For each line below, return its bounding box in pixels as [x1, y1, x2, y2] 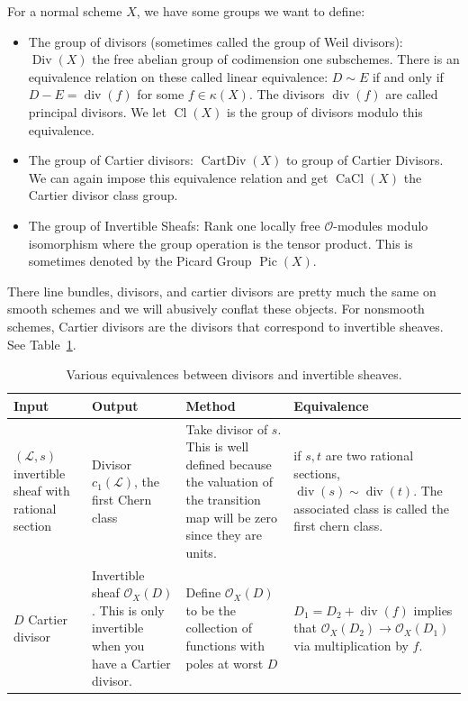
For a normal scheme [7, 2, 122, 20]
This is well [185, 437, 249, 456]
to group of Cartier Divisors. [286, 150, 444, 169]
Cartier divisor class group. [28, 186, 178, 205]
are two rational [325, 445, 414, 464]
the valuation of [185, 472, 273, 491]
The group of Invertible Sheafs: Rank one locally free [28, 215, 320, 234]
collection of [185, 618, 252, 637]
